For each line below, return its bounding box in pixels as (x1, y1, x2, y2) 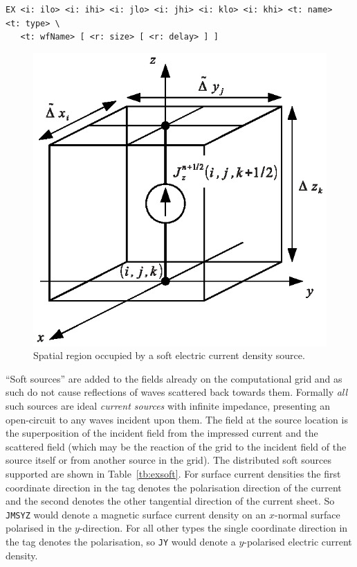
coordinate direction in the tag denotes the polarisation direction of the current (6, 480, 342, 494)
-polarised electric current (244, 534, 352, 549)
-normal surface (275, 507, 340, 521)
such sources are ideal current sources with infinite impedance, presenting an (6, 399, 330, 413)
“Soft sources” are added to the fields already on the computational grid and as (6, 371, 342, 385)
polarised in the (6, 521, 72, 535)
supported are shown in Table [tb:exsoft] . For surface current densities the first (6, 466, 341, 480)
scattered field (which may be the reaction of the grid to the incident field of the (6, 439, 347, 453)
